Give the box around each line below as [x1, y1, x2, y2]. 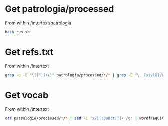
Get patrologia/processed [5, 3, 114, 15]
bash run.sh [5, 29, 30, 34]
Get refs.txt [5, 46, 54, 58]
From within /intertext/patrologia [5, 20, 71, 26]
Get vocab [5, 89, 49, 101]
